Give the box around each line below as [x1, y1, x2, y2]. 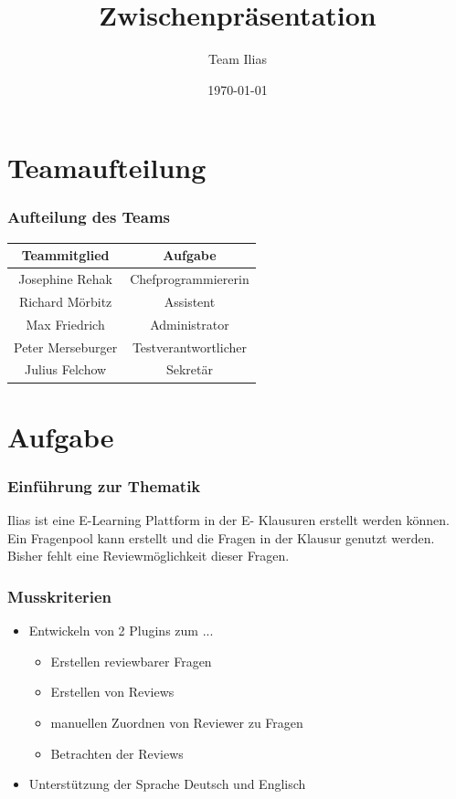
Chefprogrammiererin [130, 269, 249, 289]
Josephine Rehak [18, 269, 112, 289]
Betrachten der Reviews [50, 743, 184, 762]
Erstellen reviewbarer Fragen [50, 651, 212, 670]
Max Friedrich [26, 314, 105, 333]
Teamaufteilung [7, 149, 207, 186]
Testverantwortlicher [132, 337, 247, 356]
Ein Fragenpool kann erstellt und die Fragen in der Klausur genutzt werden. [7, 528, 435, 547]
